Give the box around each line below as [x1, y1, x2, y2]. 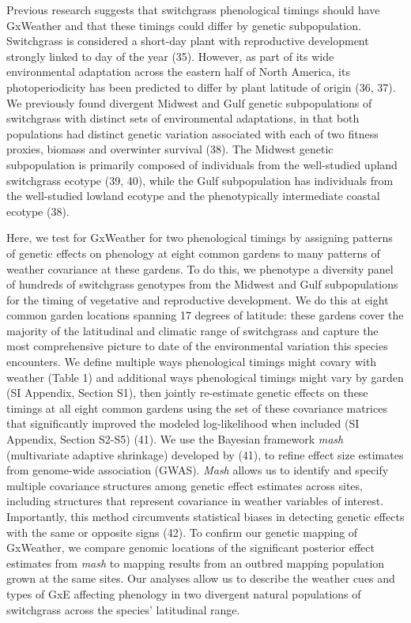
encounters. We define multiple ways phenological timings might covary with [6, 353, 377, 370]
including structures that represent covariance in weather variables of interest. [6, 493, 384, 509]
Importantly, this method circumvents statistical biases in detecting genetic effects [6, 508, 405, 524]
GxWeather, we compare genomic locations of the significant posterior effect [6, 539, 375, 556]
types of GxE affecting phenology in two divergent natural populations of [6, 585, 361, 602]
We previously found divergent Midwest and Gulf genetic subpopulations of [6, 94, 372, 111]
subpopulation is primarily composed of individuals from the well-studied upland [6, 156, 398, 172]
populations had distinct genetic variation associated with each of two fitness [6, 125, 379, 142]
